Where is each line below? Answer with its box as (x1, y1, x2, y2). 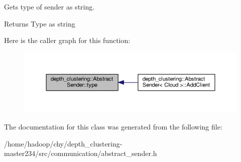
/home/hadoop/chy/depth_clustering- (4, 138, 123, 148)
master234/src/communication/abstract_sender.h (4, 148, 157, 158)
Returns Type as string (4, 18, 75, 28)
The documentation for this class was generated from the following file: (4, 121, 222, 131)
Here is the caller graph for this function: (4, 35, 131, 45)
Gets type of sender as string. (4, 1, 95, 11)
